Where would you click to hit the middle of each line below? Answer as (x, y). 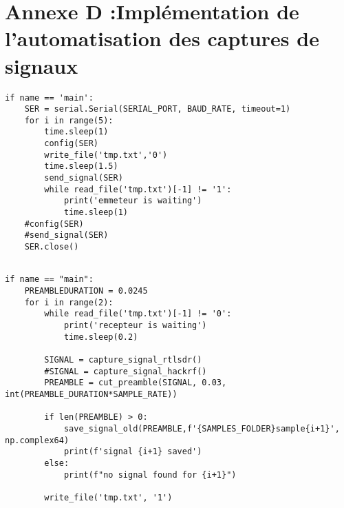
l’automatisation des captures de (162, 38)
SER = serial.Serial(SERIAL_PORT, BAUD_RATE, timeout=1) (158, 109)
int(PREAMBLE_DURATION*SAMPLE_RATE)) (91, 394)
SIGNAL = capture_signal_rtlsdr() (123, 359)
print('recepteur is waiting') (135, 325)
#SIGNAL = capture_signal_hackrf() (126, 371)
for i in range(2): (69, 302)
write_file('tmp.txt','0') (106, 155)
